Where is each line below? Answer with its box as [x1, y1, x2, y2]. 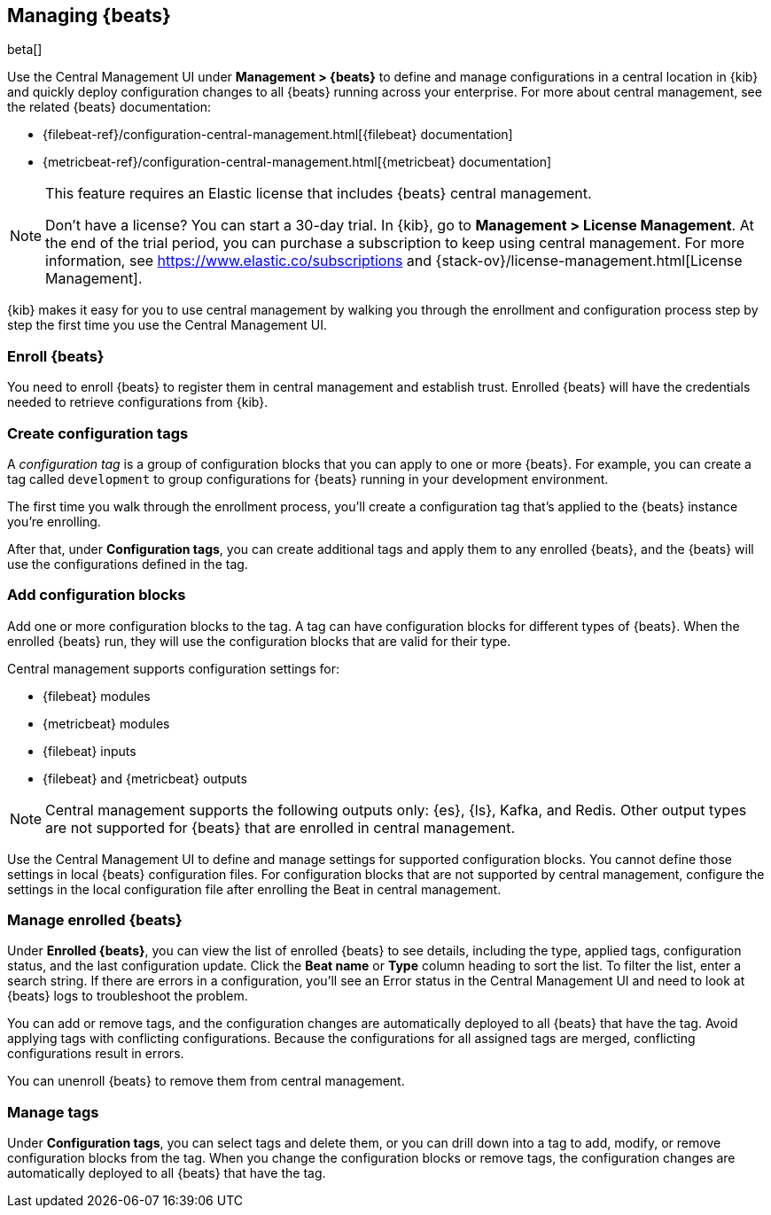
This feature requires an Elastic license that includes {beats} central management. [45, 184, 592, 203]
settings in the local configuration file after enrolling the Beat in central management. [7, 881, 502, 897]
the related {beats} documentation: [7, 99, 212, 115]
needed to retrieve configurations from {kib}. [7, 394, 269, 410]
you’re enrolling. [7, 513, 101, 529]
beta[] [7, 42, 43, 58]
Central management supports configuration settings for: [7, 660, 339, 676]
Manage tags [7, 1102, 99, 1121]
